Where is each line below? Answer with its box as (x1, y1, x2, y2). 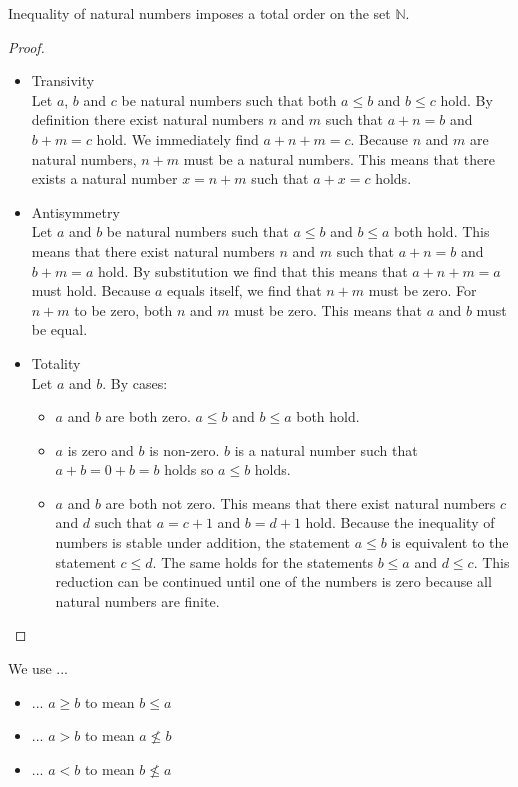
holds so (164, 459, 214, 480)
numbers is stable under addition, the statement (55, 532, 350, 553)
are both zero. (105, 406, 191, 427)
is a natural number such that (234, 439, 418, 460)
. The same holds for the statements (152, 551, 374, 572)
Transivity (31, 70, 95, 91)
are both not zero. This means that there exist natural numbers (105, 492, 496, 513)
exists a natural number (31, 168, 178, 189)
